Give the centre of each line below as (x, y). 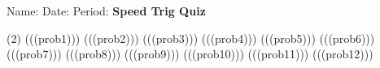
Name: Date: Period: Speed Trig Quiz (106, 11)
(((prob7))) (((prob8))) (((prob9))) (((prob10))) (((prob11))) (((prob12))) (190, 54)
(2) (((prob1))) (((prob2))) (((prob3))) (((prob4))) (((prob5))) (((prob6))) (191, 38)
